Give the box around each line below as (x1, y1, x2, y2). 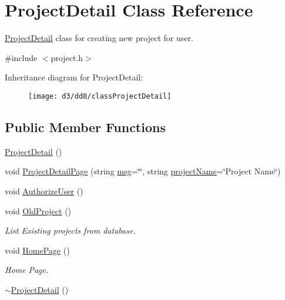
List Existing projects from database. (5, 224, 136, 237)
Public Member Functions (5, 117, 166, 136)
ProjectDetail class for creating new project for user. (5, 32, 193, 44)
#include (5, 51, 38, 63)
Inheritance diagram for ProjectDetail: (5, 71, 143, 83)
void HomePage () (5, 244, 70, 256)
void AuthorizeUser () (5, 184, 83, 197)
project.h (51, 51, 83, 63)
